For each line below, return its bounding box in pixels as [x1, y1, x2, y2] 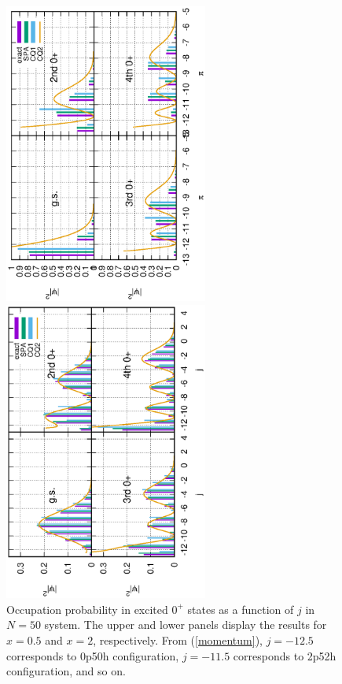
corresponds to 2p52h [233, 647, 336, 664]
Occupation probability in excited [6, 600, 168, 617]
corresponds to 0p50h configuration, [6, 647, 179, 664]
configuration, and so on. [6, 663, 126, 679]
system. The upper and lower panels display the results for [44, 616, 327, 633]
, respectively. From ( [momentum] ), [93, 632, 263, 649]
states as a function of [187, 600, 294, 617]
